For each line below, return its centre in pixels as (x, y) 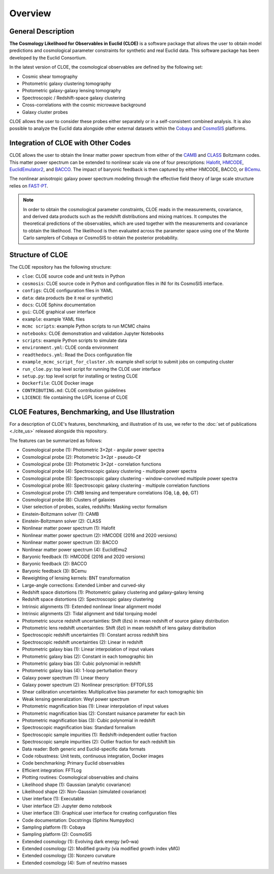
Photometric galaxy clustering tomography (67, 83)
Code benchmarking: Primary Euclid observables (73, 763)
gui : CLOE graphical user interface (59, 312)
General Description (42, 31)
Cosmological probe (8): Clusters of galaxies (69, 500)
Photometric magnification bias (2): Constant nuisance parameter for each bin (104, 713)
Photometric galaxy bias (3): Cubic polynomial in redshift (81, 663)
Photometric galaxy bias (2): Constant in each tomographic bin (88, 656)
